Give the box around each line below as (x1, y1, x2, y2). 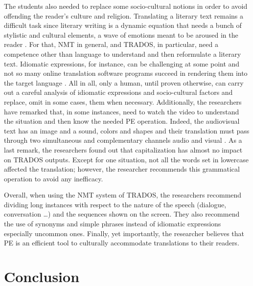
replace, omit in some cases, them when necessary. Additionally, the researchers (4, 96, 242, 107)
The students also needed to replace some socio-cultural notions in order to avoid (4, 1, 248, 11)
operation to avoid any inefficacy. (4, 173, 103, 183)
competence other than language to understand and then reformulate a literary (4, 48, 241, 59)
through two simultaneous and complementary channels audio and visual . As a (4, 135, 242, 145)
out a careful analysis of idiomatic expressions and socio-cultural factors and (4, 87, 233, 97)
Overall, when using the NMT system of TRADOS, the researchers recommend (4, 190, 242, 200)
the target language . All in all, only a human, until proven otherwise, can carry (4, 77, 244, 88)
